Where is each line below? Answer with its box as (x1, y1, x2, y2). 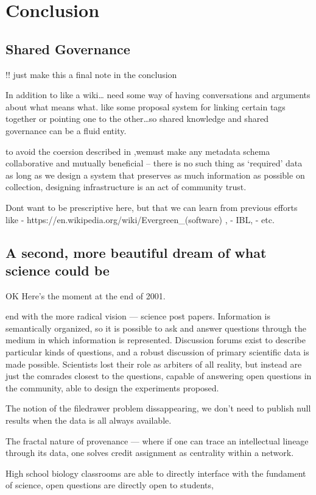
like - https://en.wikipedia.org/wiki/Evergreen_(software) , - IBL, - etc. (5, 213, 275, 226)
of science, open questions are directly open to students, (5, 479, 214, 491)
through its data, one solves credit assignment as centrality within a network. (5, 446, 294, 459)
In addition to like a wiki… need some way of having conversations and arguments (5, 88, 311, 101)
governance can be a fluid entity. (5, 124, 127, 137)
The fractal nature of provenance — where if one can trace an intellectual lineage (5, 434, 309, 447)
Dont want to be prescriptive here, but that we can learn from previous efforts (5, 201, 298, 213)
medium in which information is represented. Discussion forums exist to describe (5, 333, 306, 346)
